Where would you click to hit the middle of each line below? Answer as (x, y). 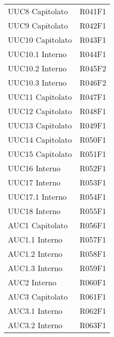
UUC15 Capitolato (40, 154)
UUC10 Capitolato (40, 40)
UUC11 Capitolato (40, 97)
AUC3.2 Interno (35, 325)
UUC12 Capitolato (40, 111)
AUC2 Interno (32, 282)
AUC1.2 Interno (35, 254)
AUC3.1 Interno (35, 311)
